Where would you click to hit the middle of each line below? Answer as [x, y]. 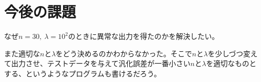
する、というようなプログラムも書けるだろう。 [83, 73]
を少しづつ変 [229, 53]
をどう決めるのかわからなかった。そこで [124, 53]
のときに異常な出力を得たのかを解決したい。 [143, 36]
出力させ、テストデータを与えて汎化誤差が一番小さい [101, 63]
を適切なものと [231, 63]
